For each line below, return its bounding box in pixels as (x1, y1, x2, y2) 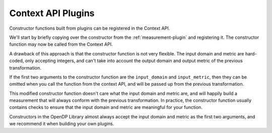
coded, (9, 58, 24, 64)
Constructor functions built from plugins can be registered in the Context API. (9, 25, 170, 31)
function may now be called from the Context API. (9, 41, 113, 47)
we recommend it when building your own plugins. (9, 121, 114, 127)
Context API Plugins (9, 8, 95, 19)
